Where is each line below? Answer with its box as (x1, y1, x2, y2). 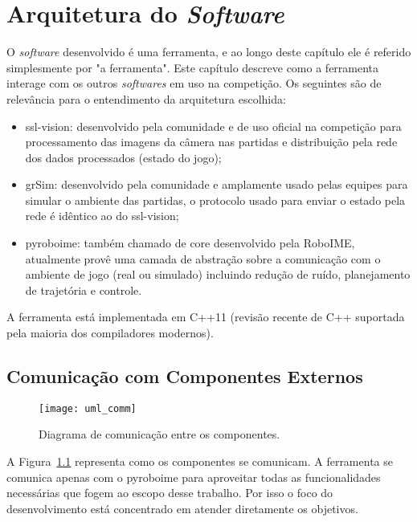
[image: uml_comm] (39, 402, 137, 414)
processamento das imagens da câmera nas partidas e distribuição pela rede (25, 133, 398, 150)
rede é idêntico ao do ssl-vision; (25, 207, 179, 224)
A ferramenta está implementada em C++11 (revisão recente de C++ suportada (6, 308, 405, 325)
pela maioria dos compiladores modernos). (6, 324, 214, 341)
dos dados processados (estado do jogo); (25, 149, 222, 165)
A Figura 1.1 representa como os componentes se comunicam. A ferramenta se (6, 453, 393, 470)
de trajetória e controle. (25, 281, 142, 298)
